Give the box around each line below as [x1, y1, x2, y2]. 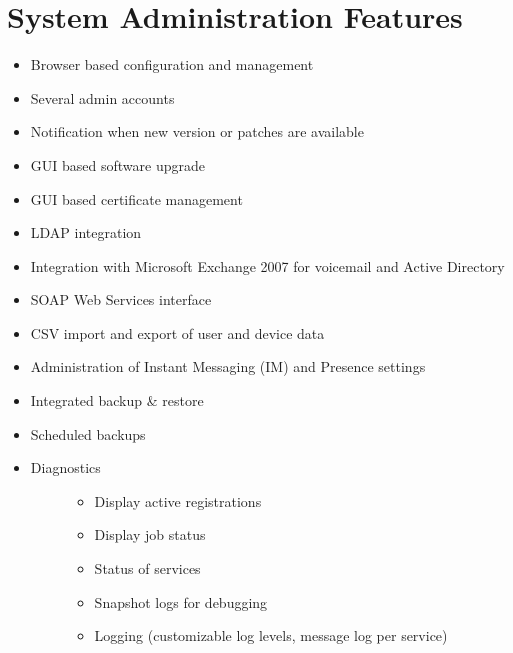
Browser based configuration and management [30, 54, 314, 75]
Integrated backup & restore [30, 390, 204, 411]
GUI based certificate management [30, 188, 243, 209]
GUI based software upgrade [30, 154, 205, 175]
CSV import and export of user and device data [30, 322, 325, 343]
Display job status [94, 524, 206, 545]
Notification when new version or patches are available [30, 121, 364, 142]
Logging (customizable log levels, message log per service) [94, 625, 448, 646]
